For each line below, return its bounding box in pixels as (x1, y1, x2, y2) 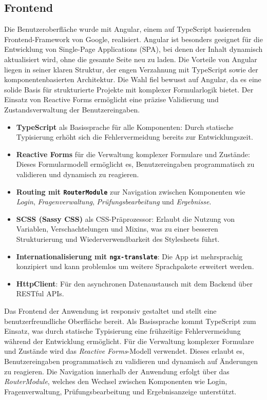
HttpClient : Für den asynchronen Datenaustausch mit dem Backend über (16, 278, 253, 289)
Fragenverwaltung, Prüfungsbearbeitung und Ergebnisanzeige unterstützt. (4, 386, 237, 396)
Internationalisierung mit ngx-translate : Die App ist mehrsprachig (16, 251, 243, 261)
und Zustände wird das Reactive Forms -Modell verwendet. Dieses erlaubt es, (4, 346, 244, 356)
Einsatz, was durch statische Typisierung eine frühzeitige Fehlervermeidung (4, 326, 241, 336)
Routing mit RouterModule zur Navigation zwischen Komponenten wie (16, 186, 245, 197)
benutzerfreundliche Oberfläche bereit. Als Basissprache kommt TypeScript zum (4, 315, 256, 326)
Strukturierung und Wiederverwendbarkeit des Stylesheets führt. (16, 233, 220, 244)
